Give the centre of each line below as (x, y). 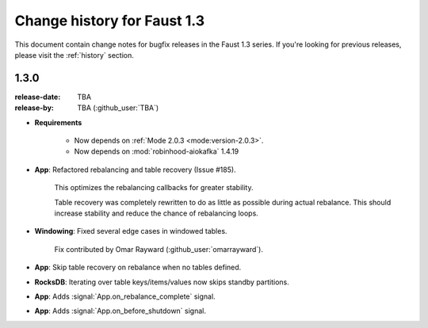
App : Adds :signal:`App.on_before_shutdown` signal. (120, 311)
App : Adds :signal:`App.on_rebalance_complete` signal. (125, 296)
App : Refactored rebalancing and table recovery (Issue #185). (136, 170)
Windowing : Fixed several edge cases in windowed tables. (131, 231)
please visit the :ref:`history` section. (75, 55)
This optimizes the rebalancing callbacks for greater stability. (154, 188)
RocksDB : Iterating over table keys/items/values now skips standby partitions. (162, 282)
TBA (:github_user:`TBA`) (118, 108)
